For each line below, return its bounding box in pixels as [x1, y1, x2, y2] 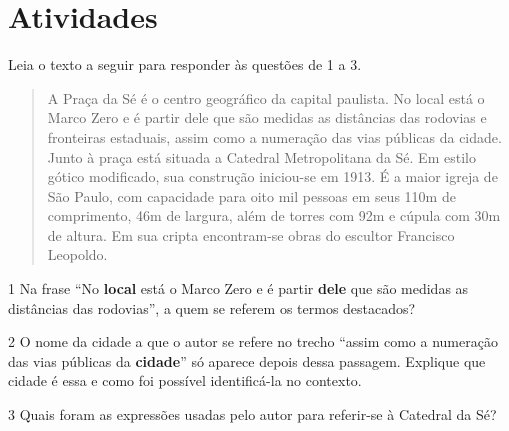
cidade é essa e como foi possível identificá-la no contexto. [8, 370, 362, 391]
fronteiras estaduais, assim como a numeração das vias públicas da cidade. [47, 126, 502, 147]
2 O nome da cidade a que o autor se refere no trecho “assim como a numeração [8, 331, 498, 352]
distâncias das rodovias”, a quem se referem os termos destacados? [8, 297, 416, 318]
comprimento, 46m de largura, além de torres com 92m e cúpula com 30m [47, 205, 501, 226]
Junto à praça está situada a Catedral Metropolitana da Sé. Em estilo [47, 146, 476, 167]
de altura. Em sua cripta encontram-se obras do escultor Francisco [47, 224, 455, 245]
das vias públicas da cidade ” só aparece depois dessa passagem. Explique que [8, 350, 486, 371]
